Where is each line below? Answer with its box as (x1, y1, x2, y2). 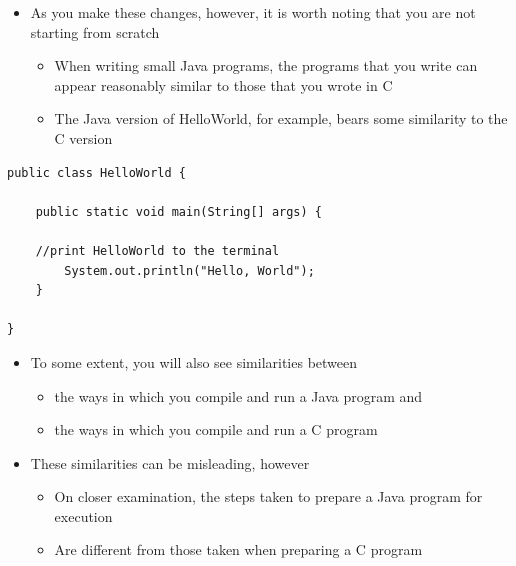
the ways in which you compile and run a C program (54, 419, 378, 440)
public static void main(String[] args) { (35, 204, 322, 219)
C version (54, 127, 113, 148)
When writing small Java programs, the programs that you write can (54, 55, 478, 76)
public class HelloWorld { (7, 165, 186, 180)
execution (54, 505, 113, 526)
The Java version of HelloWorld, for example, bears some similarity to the (54, 108, 508, 129)
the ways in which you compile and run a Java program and (54, 385, 423, 406)
